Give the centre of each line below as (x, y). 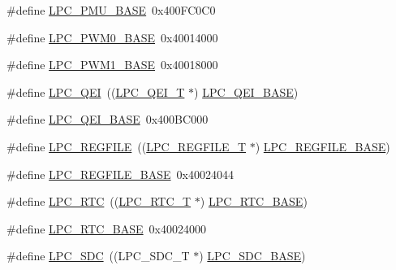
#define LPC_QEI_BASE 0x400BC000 (108, 119)
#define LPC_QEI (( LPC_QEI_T (96, 91)
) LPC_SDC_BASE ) (252, 256)
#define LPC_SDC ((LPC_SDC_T (98, 256)
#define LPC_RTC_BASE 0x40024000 (106, 228)
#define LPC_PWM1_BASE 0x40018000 (112, 65)
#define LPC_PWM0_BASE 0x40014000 (112, 37)
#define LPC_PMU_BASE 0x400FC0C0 (111, 10)
